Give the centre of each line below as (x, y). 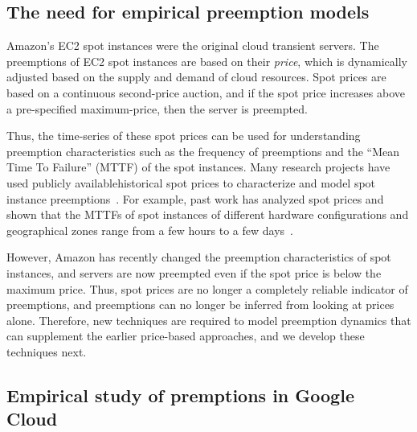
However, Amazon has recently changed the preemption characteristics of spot (199, 257)
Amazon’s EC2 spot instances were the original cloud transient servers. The (193, 45)
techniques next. (47, 351)
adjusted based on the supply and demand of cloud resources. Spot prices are (196, 77)
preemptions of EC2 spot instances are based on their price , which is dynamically (207, 61)
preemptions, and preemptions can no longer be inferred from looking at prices (200, 304)
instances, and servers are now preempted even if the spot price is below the (194, 272)
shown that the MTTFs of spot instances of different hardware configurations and (208, 214)
